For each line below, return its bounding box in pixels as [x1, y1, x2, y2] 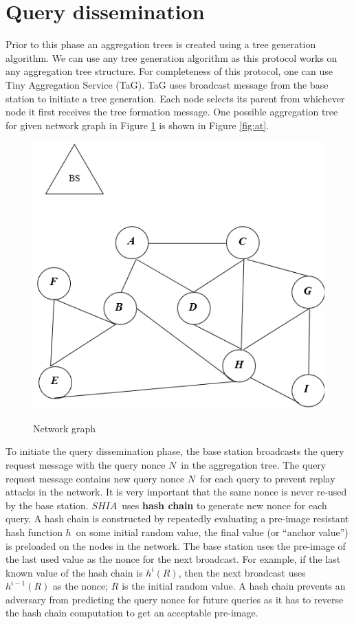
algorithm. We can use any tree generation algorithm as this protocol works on [5, 50, 338, 65]
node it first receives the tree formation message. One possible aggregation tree [5, 104, 338, 119]
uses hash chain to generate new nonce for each [122, 498, 327, 512]
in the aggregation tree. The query [181, 457, 327, 471]
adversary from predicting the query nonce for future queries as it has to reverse [5, 592, 344, 606]
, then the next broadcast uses [178, 565, 306, 579]
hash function [5, 524, 63, 539]
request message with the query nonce [5, 457, 166, 471]
